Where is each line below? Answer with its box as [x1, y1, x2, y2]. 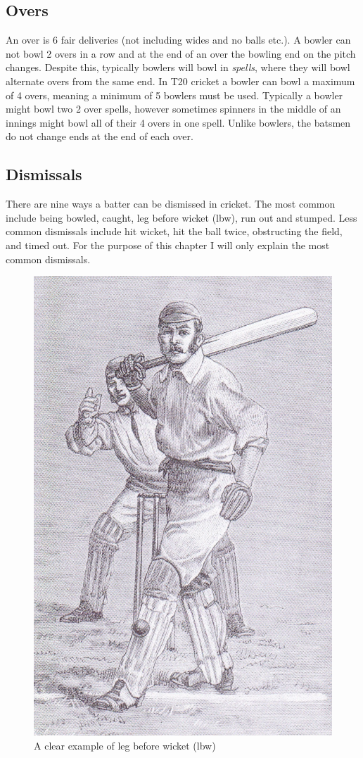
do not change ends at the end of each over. [6, 129, 193, 144]
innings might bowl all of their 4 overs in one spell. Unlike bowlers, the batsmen [6, 115, 351, 130]
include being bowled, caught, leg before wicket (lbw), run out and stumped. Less [6, 210, 357, 225]
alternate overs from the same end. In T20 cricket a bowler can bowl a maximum [6, 73, 355, 88]
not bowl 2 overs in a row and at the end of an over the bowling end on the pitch [6, 46, 356, 61]
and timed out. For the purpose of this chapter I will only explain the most [6, 237, 330, 252]
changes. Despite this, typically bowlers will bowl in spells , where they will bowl [6, 60, 350, 75]
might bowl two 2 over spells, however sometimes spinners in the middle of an [6, 101, 341, 116]
